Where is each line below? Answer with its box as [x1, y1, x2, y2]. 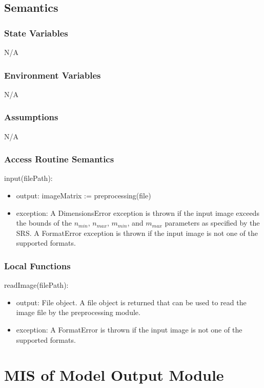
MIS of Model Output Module [4, 364, 224, 385]
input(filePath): [4, 173, 53, 183]
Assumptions [4, 110, 58, 123]
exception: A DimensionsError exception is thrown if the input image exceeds [16, 207, 259, 218]
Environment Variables [4, 68, 101, 81]
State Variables [4, 26, 68, 39]
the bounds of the [16, 217, 72, 228]
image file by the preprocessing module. [16, 307, 140, 318]
